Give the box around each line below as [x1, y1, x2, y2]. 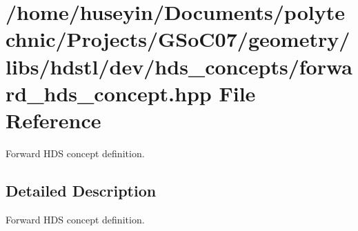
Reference [6, 106, 101, 134]
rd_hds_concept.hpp [6, 79, 212, 107]
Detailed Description [6, 179, 157, 201]
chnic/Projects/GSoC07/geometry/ [6, 25, 350, 53]
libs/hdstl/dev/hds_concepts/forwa [6, 52, 352, 80]
